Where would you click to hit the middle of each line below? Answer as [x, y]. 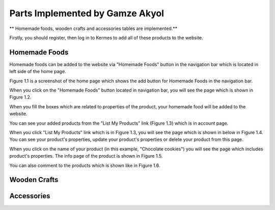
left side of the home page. [38, 72]
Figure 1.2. [20, 97]
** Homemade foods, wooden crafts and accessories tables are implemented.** [93, 28]
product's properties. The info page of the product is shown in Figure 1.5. [86, 156]
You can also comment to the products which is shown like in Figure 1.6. [85, 165]
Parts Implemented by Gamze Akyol [87, 13]
